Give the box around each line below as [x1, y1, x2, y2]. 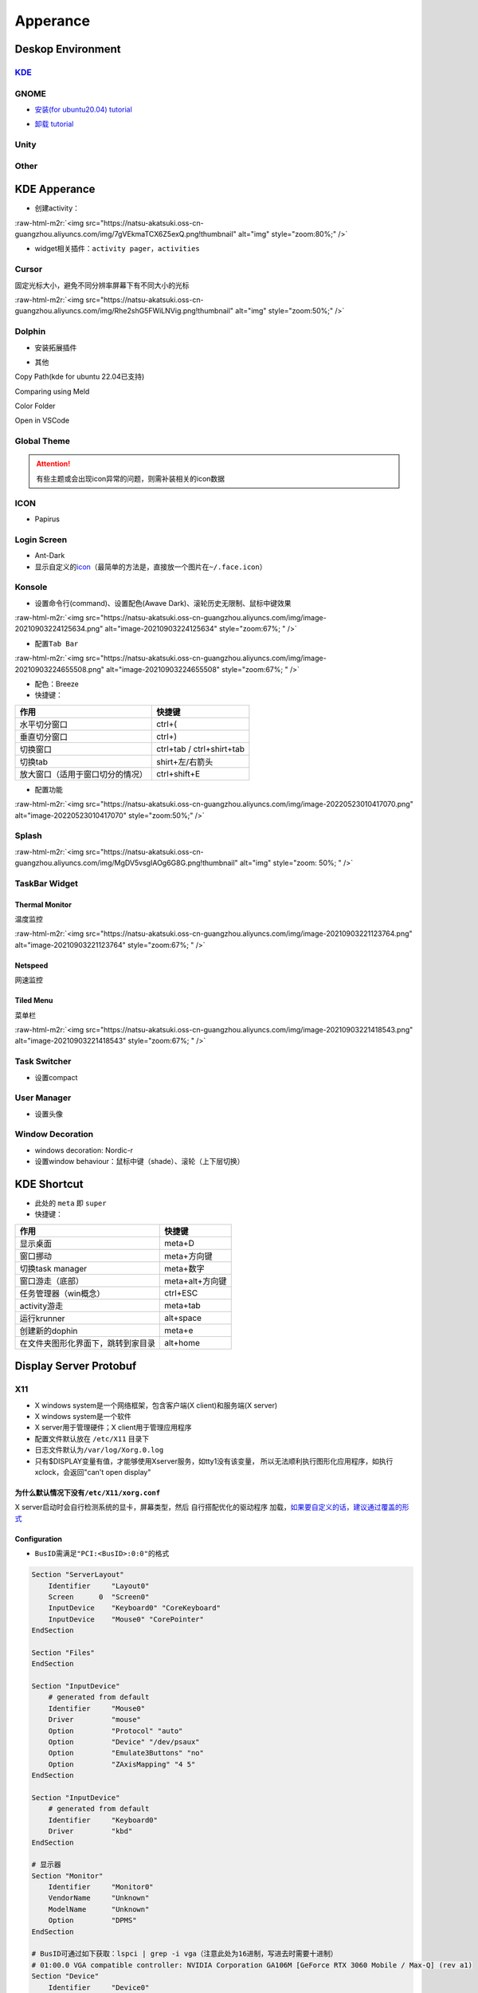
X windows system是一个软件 [34, 1412, 131, 1421]
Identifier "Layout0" [48, 1581, 150, 1590]
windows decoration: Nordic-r [34, 1145, 134, 1155]
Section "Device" [31, 1971, 100, 1981]
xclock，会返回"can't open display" [34, 1467, 151, 1476]
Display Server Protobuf [14, 1359, 137, 1373]
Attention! [36, 459, 71, 469]
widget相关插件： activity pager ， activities [34, 244, 201, 254]
